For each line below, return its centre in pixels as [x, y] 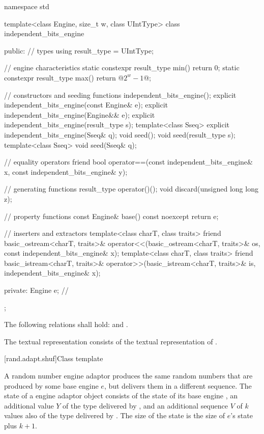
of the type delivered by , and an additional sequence [145, 405]
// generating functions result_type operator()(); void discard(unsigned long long [131, 189]
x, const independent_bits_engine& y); [66, 171]
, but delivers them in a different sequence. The [178, 385]
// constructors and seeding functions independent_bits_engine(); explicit [120, 94]
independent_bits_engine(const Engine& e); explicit [86, 105]
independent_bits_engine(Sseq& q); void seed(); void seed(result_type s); [120, 134]
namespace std [27, 6]
